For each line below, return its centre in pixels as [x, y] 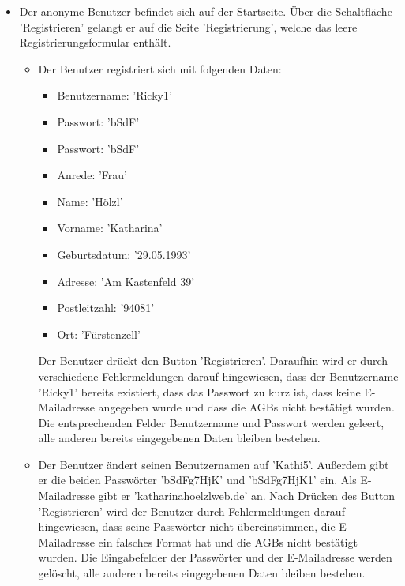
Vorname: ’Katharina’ [110, 228]
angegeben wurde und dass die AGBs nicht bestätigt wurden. [246, 407]
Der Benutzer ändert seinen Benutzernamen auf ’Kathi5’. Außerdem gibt [214, 464]
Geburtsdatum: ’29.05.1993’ [124, 254]
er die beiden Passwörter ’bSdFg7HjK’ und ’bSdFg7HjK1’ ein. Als [197, 480]
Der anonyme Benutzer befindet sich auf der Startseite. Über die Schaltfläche [206, 11]
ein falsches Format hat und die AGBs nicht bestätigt [228, 541]
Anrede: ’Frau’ [92, 175]
